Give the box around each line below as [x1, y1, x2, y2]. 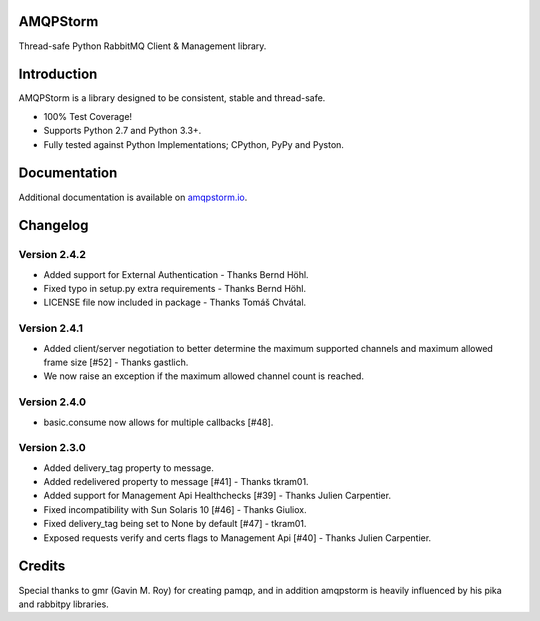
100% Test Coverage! [43, 110, 133, 122]
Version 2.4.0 [18, 395, 87, 409]
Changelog [18, 217, 89, 234]
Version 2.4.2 [18, 248, 87, 262]
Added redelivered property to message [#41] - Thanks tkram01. [43, 476, 309, 488]
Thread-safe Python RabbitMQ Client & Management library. [18, 40, 267, 52]
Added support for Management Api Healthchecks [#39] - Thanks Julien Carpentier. [43, 490, 392, 502]
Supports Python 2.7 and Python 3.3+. [43, 125, 202, 137]
